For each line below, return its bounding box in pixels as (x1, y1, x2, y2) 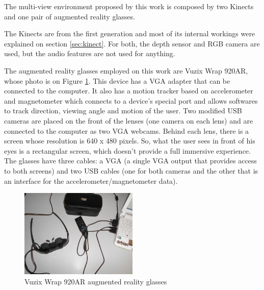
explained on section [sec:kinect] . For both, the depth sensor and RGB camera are (4, 38, 260, 49)
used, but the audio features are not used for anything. (4, 48, 175, 59)
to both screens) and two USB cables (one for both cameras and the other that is (4, 165, 258, 176)
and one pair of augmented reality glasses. (4, 11, 135, 21)
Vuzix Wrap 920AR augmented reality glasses (24, 276, 167, 286)
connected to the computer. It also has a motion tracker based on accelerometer (4, 85, 253, 96)
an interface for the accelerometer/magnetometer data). (4, 175, 178, 186)
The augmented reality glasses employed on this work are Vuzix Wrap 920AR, (4, 65, 248, 76)
